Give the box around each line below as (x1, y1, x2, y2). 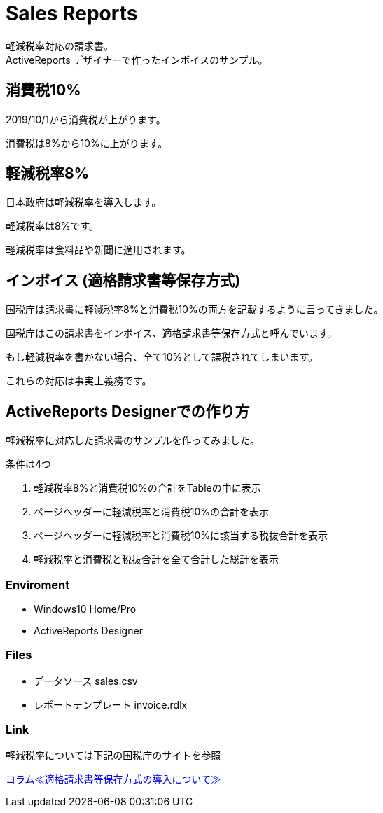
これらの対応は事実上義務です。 (6, 375, 152, 387)
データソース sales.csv (34, 674, 138, 687)
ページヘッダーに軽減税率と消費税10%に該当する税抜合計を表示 (34, 529, 328, 542)
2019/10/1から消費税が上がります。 (6, 113, 166, 125)
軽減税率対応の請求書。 (6, 39, 113, 52)
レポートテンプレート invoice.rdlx (34, 698, 188, 711)
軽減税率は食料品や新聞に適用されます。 (6, 244, 191, 256)
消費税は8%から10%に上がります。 (6, 137, 168, 149)
